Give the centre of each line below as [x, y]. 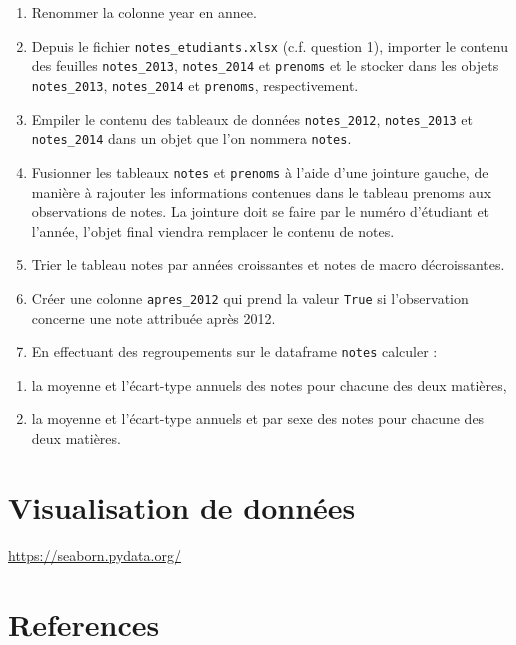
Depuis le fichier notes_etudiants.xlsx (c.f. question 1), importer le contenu [269, 45]
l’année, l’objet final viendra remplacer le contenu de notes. [213, 230]
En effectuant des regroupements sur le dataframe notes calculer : [234, 351]
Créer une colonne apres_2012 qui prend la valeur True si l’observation [250, 297]
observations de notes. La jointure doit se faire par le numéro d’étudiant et [260, 211]
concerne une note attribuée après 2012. [153, 317]
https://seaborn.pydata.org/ [94, 554]
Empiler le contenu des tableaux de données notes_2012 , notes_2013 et [252, 118]
